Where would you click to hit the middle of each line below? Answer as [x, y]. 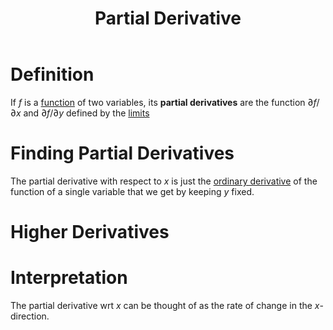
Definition [52, 74]
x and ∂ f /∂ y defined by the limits [82, 113]
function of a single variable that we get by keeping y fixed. [132, 191]
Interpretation [69, 278]
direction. [30, 316]
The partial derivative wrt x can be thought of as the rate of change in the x [165, 305]
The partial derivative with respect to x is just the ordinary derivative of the [164, 181]
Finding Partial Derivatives [122, 153]
